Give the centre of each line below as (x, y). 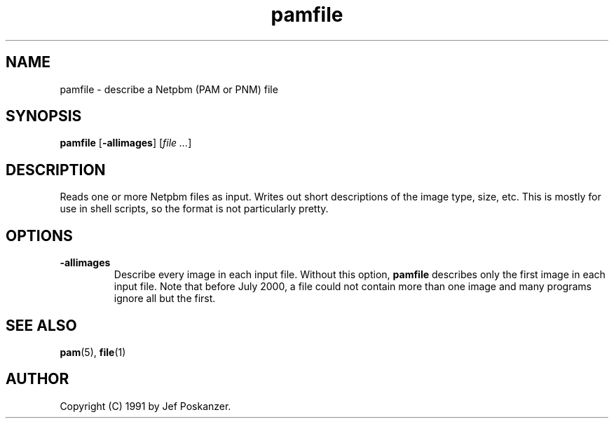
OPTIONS (39, 235)
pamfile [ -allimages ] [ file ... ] (126, 143)
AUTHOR (37, 379)
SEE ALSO (41, 325)
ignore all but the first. (165, 299)
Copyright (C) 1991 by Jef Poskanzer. (145, 406)
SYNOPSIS (44, 116)
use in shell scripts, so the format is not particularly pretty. (194, 209)
